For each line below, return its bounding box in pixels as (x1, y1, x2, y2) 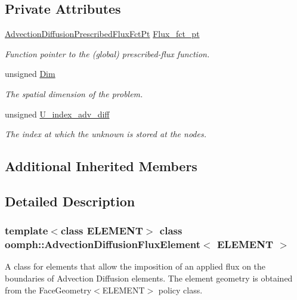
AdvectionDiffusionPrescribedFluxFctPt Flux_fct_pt (5, 27, 200, 40)
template (5, 223, 48, 238)
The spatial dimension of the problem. (5, 87, 143, 100)
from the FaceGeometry (5, 283, 92, 296)
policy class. (158, 283, 203, 296)
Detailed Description (5, 191, 135, 210)
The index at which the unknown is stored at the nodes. (5, 128, 206, 140)
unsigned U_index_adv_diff (5, 107, 110, 120)
